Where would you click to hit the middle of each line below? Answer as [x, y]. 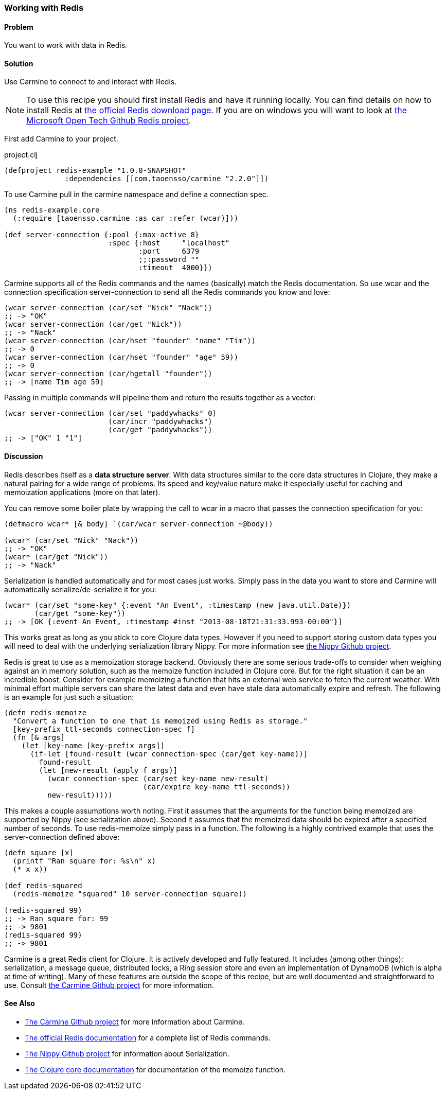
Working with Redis [44, 8]
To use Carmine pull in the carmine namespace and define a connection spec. [136, 195]
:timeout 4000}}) [175, 268]
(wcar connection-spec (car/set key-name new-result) [158, 778]
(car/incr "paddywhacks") [160, 422]
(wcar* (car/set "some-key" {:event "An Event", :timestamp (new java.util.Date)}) [178, 605]
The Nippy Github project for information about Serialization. [127, 1053]
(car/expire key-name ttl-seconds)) [217, 787]
